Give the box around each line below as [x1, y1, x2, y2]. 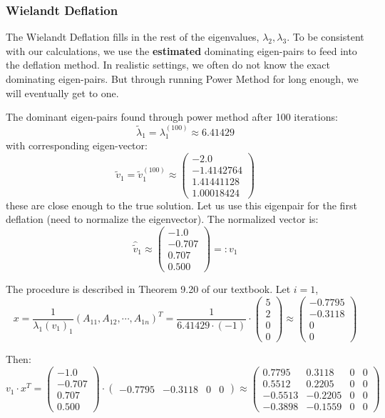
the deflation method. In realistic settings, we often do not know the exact [6, 57, 330, 72]
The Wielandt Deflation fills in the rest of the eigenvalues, [6, 29, 260, 44]
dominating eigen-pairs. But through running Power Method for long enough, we [6, 71, 359, 86]
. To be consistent [287, 29, 364, 44]
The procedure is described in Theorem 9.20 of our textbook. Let [6, 282, 291, 297]
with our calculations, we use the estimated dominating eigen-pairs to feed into [6, 43, 357, 58]
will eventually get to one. [6, 85, 119, 100]
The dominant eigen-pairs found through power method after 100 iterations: [6, 109, 338, 124]
